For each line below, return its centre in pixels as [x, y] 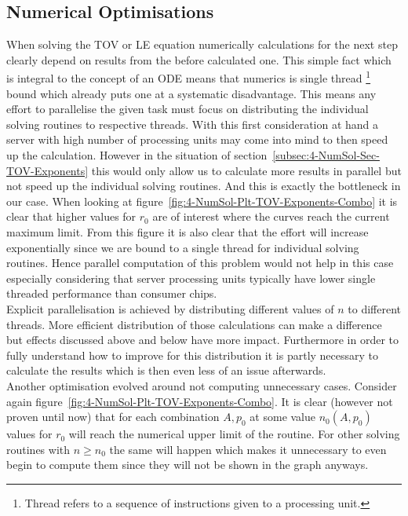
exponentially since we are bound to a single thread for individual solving [183, 247]
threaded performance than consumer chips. [112, 293]
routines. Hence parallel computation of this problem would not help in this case [200, 263]
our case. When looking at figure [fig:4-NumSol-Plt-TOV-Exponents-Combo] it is [202, 201]
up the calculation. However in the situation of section [137, 155]
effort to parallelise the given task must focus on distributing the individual [188, 109]
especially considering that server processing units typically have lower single [191, 278]
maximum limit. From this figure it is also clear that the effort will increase [188, 231]
